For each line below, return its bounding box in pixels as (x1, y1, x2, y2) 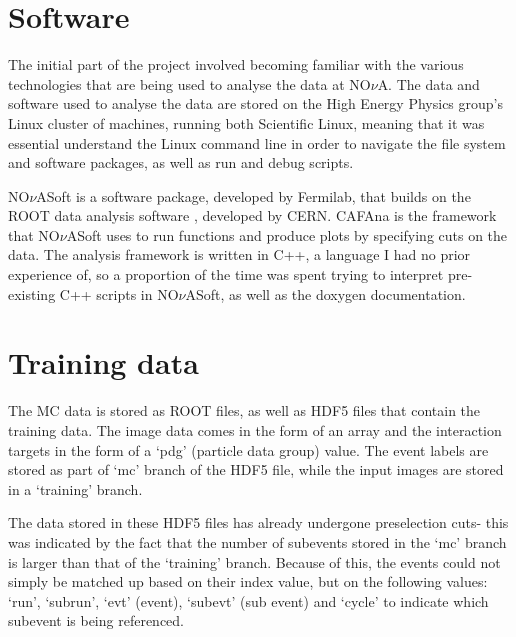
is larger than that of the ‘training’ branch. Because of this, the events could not (8, 551, 501, 572)
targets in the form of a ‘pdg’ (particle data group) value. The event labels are (8, 439, 489, 460)
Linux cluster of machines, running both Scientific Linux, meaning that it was (8, 112, 485, 133)
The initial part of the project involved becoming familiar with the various (8, 54, 464, 75)
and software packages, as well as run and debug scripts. (8, 152, 354, 173)
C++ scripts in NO (59, 283, 179, 304)
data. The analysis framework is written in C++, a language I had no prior (8, 244, 471, 265)
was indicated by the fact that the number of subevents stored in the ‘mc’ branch (8, 531, 507, 552)
